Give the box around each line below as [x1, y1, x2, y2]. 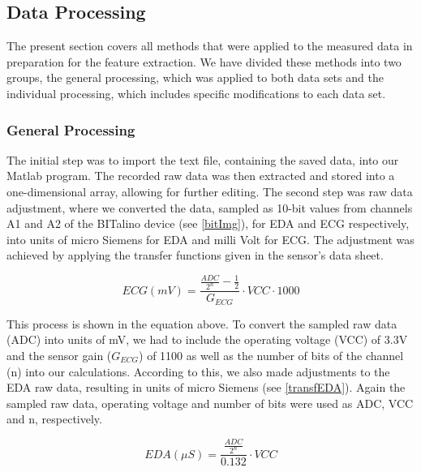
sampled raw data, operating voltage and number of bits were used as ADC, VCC [6, 394, 414, 411]
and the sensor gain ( [6, 347, 112, 364]
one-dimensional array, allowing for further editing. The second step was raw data [6, 182, 413, 200]
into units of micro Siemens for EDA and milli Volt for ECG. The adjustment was [6, 230, 415, 247]
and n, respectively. [6, 410, 102, 427]
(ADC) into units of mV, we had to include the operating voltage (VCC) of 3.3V [6, 331, 408, 348]
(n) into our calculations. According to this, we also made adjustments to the [6, 363, 390, 380]
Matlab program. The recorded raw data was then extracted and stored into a [6, 167, 395, 184]
